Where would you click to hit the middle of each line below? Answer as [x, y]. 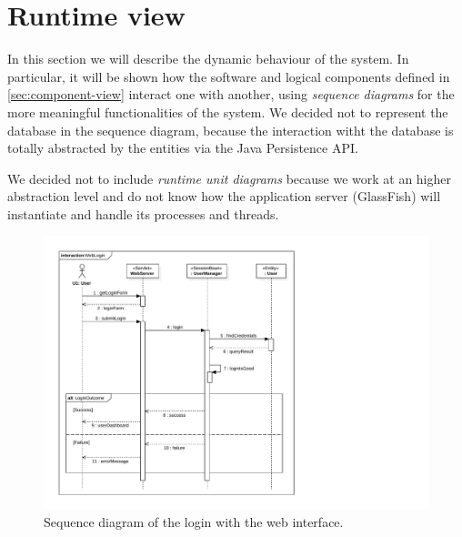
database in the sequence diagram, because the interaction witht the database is [231, 130]
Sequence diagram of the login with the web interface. [194, 521]
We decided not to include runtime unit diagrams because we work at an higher [229, 178]
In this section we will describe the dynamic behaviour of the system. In [208, 59]
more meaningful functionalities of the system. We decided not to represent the [228, 111]
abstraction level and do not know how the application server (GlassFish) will [224, 196]
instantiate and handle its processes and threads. [143, 213]
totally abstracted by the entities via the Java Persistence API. [183, 148]
